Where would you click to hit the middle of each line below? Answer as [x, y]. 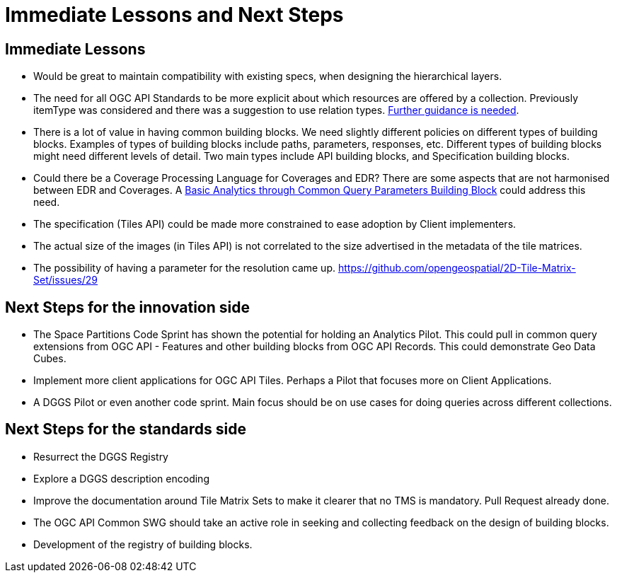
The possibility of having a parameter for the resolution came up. [184, 268]
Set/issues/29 [66, 280]
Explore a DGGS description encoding [121, 478]
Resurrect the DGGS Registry [101, 456]
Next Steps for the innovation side [127, 307]
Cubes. [50, 359]
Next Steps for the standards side [126, 429]
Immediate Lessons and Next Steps [174, 15]
